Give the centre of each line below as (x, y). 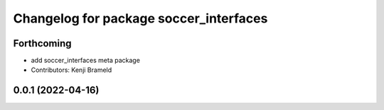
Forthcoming (42, 43)
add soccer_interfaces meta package (85, 61)
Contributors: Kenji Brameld (71, 70)
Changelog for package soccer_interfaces (140, 18)
